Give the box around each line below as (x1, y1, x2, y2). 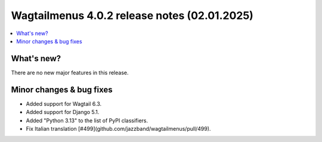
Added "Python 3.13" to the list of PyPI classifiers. (26, 116, 148, 124)
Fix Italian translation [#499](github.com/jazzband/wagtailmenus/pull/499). (26, 125, 211, 132)
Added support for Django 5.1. (26, 109, 100, 116)
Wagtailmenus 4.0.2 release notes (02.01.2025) (11, 9, 253, 22)
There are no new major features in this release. (11, 69, 129, 76)
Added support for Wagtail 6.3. (26, 100, 102, 107)
